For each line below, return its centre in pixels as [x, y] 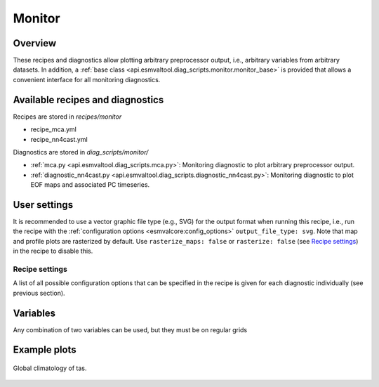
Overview [35, 43]
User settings [43, 205]
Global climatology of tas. [50, 368]
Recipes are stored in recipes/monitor [67, 117]
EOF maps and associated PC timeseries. [90, 185]
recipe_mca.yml [53, 129]
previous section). [39, 293]
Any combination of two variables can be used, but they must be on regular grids [130, 329]
